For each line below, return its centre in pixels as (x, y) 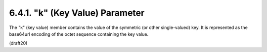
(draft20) (18, 43)
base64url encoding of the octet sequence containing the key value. (79, 34)
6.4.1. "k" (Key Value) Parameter (77, 13)
